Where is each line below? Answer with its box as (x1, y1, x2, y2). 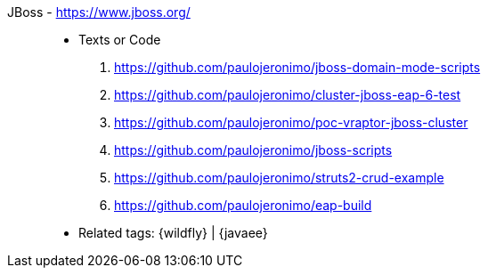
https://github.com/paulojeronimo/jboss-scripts (114, 142, 393, 158)
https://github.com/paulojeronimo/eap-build (114, 198, 372, 213)
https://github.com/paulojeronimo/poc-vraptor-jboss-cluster (114, 115, 468, 130)
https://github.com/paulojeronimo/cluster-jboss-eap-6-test (114, 87, 461, 102)
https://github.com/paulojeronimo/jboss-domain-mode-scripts (114, 60, 481, 75)
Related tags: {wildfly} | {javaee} (78, 225, 268, 240)
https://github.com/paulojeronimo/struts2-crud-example (114, 170, 444, 185)
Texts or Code (78, 32, 161, 47)
